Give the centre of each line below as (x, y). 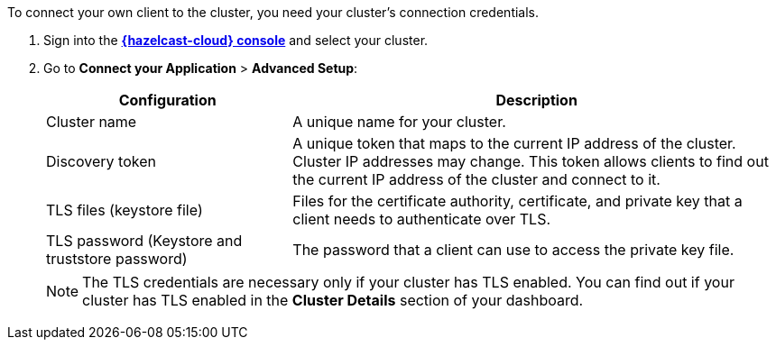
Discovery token (101, 161)
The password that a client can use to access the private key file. (513, 250)
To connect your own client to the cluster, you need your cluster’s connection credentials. (273, 12)
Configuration (167, 100)
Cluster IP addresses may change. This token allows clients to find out (531, 161)
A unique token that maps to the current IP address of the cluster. (514, 143)
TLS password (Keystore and (144, 241)
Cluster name (92, 122)
